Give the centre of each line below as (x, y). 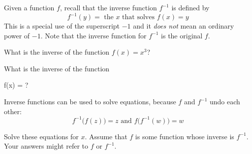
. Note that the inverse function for (94, 35)
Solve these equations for (41, 136)
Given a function (29, 7)
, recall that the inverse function (108, 7)
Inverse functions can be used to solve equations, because (90, 102)
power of (17, 35)
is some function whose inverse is (185, 136)
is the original (182, 35)
